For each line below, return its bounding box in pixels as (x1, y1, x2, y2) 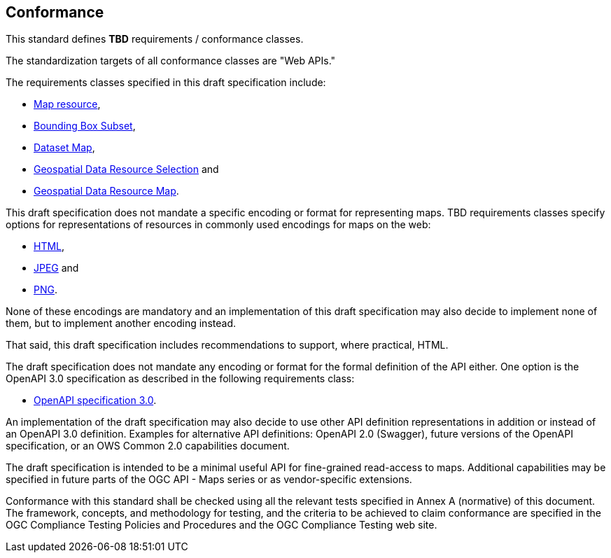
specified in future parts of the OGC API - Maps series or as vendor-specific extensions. (6, 473, 412, 486)
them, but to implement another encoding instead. (6, 317, 236, 330)
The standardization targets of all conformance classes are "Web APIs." (6, 55, 336, 67)
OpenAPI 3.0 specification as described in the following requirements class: (6, 372, 355, 385)
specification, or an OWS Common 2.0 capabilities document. (6, 440, 290, 452)
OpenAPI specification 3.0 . (34, 394, 157, 407)
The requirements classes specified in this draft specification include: (6, 76, 326, 89)
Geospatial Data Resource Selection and (34, 163, 219, 176)
